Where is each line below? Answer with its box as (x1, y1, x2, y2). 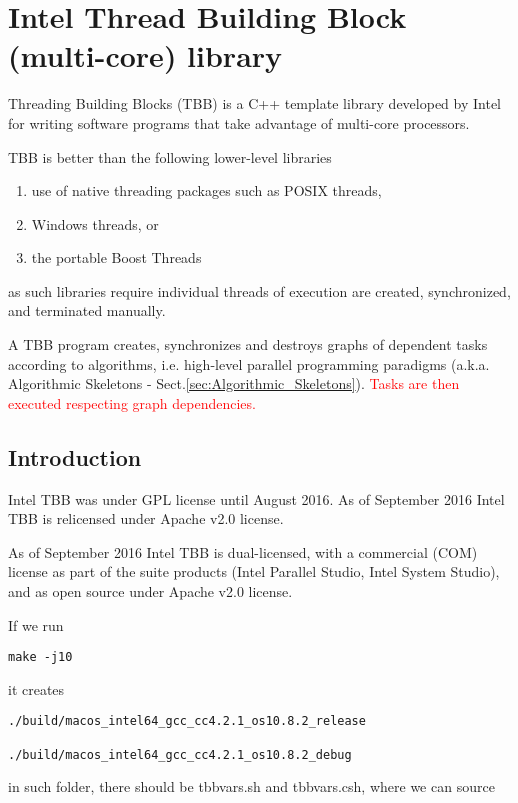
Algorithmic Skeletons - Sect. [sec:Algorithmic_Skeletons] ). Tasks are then (8, 373, 460, 394)
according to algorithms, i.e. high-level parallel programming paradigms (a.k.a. (8, 353, 490, 374)
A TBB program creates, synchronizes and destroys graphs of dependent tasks (8, 334, 488, 355)
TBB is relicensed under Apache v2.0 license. (8, 508, 284, 529)
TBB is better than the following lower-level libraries (8, 146, 332, 167)
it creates (8, 678, 65, 699)
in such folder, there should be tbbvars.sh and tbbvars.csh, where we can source (8, 776, 495, 797)
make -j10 (8, 650, 73, 665)
